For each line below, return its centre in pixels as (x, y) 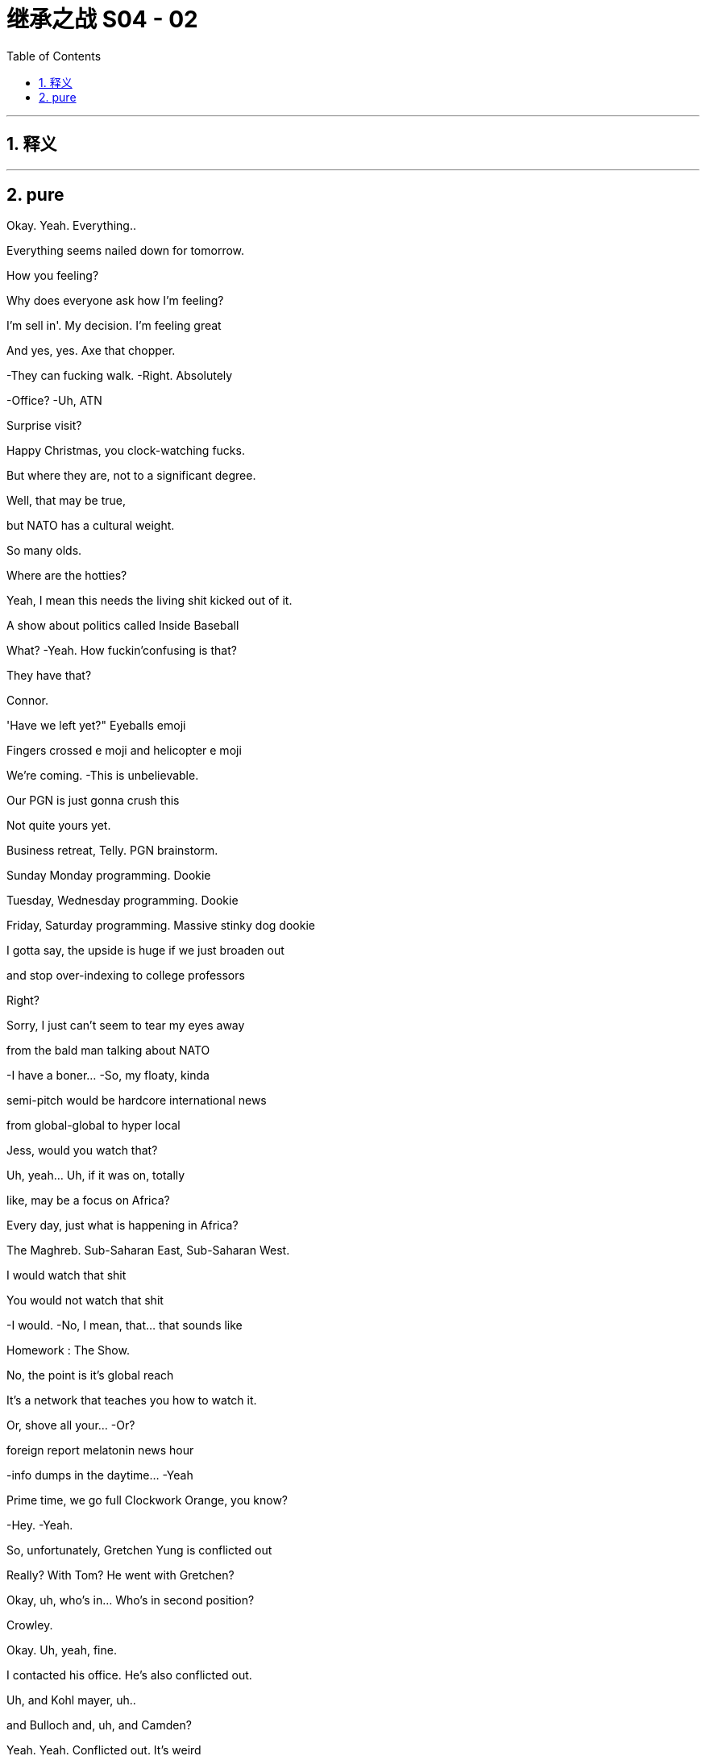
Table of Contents (54, 56)
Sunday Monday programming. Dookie (109, 876)
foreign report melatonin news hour (100, 1450)
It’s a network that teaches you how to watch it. (132, 1400)
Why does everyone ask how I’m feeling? (115, 301)
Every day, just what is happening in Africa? (123, 1225)
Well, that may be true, (66, 501)
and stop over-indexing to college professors (126, 976)
